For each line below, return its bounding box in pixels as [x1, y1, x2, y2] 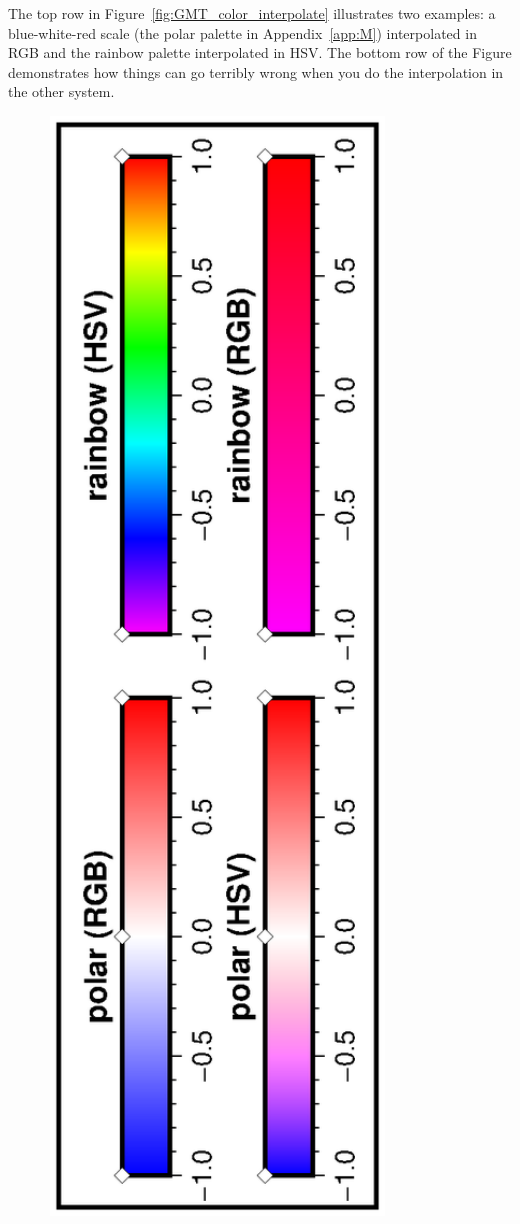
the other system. [8, 81, 115, 102]
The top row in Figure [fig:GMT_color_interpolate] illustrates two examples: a [8, 3, 496, 23]
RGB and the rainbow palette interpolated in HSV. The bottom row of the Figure [8, 42, 512, 63]
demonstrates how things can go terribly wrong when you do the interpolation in [8, 61, 504, 82]
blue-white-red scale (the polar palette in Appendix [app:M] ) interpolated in [8, 22, 477, 43]
